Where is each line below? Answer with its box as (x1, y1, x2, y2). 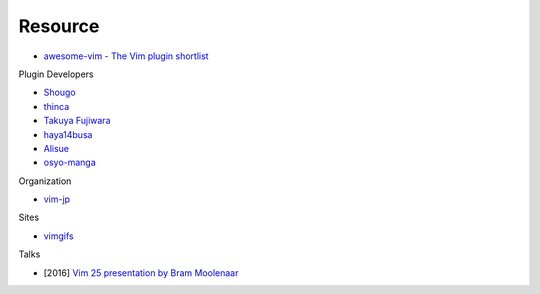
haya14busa (43, 128, 93, 140)
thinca (43, 100, 70, 112)
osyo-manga (43, 156, 97, 169)
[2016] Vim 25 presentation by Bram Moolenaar (43, 266, 239, 279)
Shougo (43, 86, 76, 99)
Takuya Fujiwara (43, 115, 111, 127)
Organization (18, 175, 72, 187)
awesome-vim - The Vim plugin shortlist (43, 50, 209, 62)
